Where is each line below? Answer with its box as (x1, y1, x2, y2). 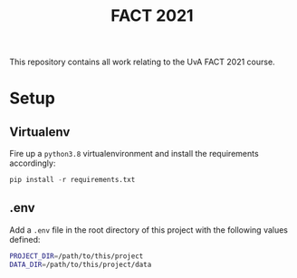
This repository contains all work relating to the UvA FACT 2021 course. (9, 56, 275, 68)
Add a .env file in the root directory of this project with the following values (9, 224, 288, 235)
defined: (9, 234, 41, 244)
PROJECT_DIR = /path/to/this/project (9, 251, 144, 261)
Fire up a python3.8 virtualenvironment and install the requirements (9, 149, 260, 159)
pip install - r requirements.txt (9, 176, 136, 185)
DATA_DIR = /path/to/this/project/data (9, 260, 152, 269)
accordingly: (9, 158, 56, 168)
